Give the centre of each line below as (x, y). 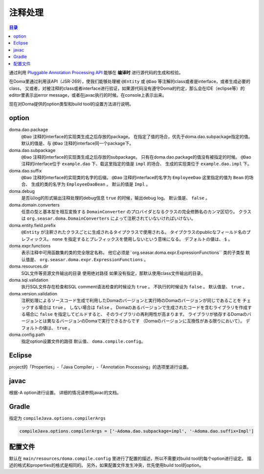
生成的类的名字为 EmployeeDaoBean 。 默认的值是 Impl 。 (91, 184)
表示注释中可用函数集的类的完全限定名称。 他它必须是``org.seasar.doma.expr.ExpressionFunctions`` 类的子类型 (133, 253)
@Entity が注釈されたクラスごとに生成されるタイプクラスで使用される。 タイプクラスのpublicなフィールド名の (134, 232)
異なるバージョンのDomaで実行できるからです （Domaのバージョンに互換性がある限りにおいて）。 (146, 321)
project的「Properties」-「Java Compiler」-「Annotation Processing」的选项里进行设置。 (100, 367)
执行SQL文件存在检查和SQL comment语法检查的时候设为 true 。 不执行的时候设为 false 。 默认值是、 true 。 (134, 287)
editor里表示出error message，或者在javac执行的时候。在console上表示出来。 (88, 95)
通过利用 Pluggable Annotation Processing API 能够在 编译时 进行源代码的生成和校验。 (96, 72)
